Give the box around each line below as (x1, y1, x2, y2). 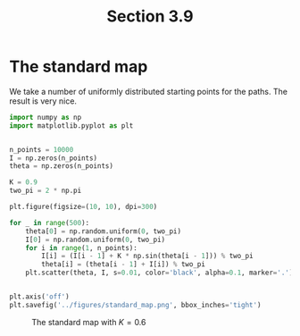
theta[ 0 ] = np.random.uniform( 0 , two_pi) (25, 226, 181, 236)
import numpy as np (9, 113, 82, 122)
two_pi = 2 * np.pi (9, 186, 82, 196)
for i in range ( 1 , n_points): (25, 243, 138, 252)
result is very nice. (9, 96, 78, 106)
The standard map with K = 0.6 (31, 316, 146, 327)
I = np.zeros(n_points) (9, 154, 98, 163)
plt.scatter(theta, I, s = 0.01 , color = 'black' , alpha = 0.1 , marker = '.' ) (25, 268, 294, 278)
